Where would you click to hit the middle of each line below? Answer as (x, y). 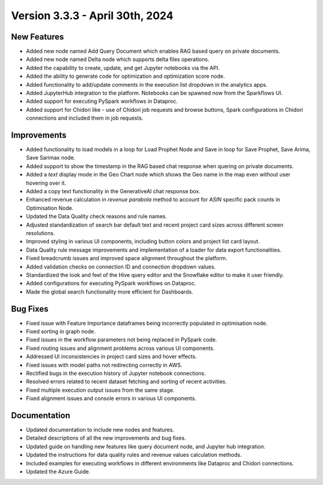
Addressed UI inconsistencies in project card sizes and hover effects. (112, 356)
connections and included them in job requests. (85, 118)
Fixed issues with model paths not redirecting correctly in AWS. (104, 365)
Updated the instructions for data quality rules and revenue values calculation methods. (134, 455)
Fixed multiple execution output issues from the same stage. (100, 390)
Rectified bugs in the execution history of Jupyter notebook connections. (116, 373)
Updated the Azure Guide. (58, 472)
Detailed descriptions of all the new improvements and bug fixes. (106, 438)
